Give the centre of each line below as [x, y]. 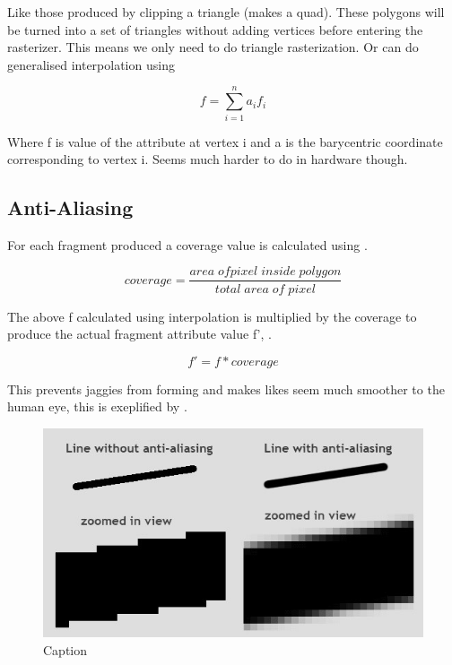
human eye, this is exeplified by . [97, 406]
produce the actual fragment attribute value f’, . [139, 334]
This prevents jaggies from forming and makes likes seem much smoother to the [226, 389]
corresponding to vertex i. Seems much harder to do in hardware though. [208, 159]
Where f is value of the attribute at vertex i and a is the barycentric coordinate [225, 141]
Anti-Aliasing [70, 207]
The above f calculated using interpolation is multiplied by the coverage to [212, 316]
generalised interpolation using [91, 64]
